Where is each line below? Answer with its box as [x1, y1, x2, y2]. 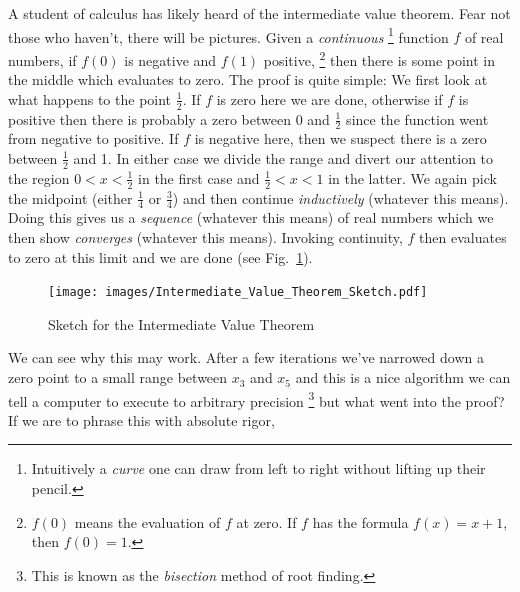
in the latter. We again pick [328, 167, 497, 188]
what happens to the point [8, 88, 172, 109]
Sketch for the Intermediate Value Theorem [48, 313, 315, 334]
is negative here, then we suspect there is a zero [194, 128, 487, 149]
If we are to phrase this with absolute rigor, [8, 409, 275, 430]
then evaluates [419, 227, 507, 248]
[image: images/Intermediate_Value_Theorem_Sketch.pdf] [48, 285, 428, 300]
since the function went [346, 108, 489, 129]
